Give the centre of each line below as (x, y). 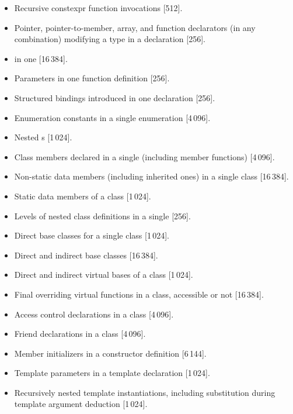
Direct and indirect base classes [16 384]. (86, 255)
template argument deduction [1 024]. (81, 404)
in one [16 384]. (41, 58)
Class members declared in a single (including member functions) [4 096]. (144, 156)
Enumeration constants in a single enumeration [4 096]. (112, 117)
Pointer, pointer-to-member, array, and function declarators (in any (135, 27)
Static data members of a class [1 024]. (83, 196)
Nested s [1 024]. (43, 137)
